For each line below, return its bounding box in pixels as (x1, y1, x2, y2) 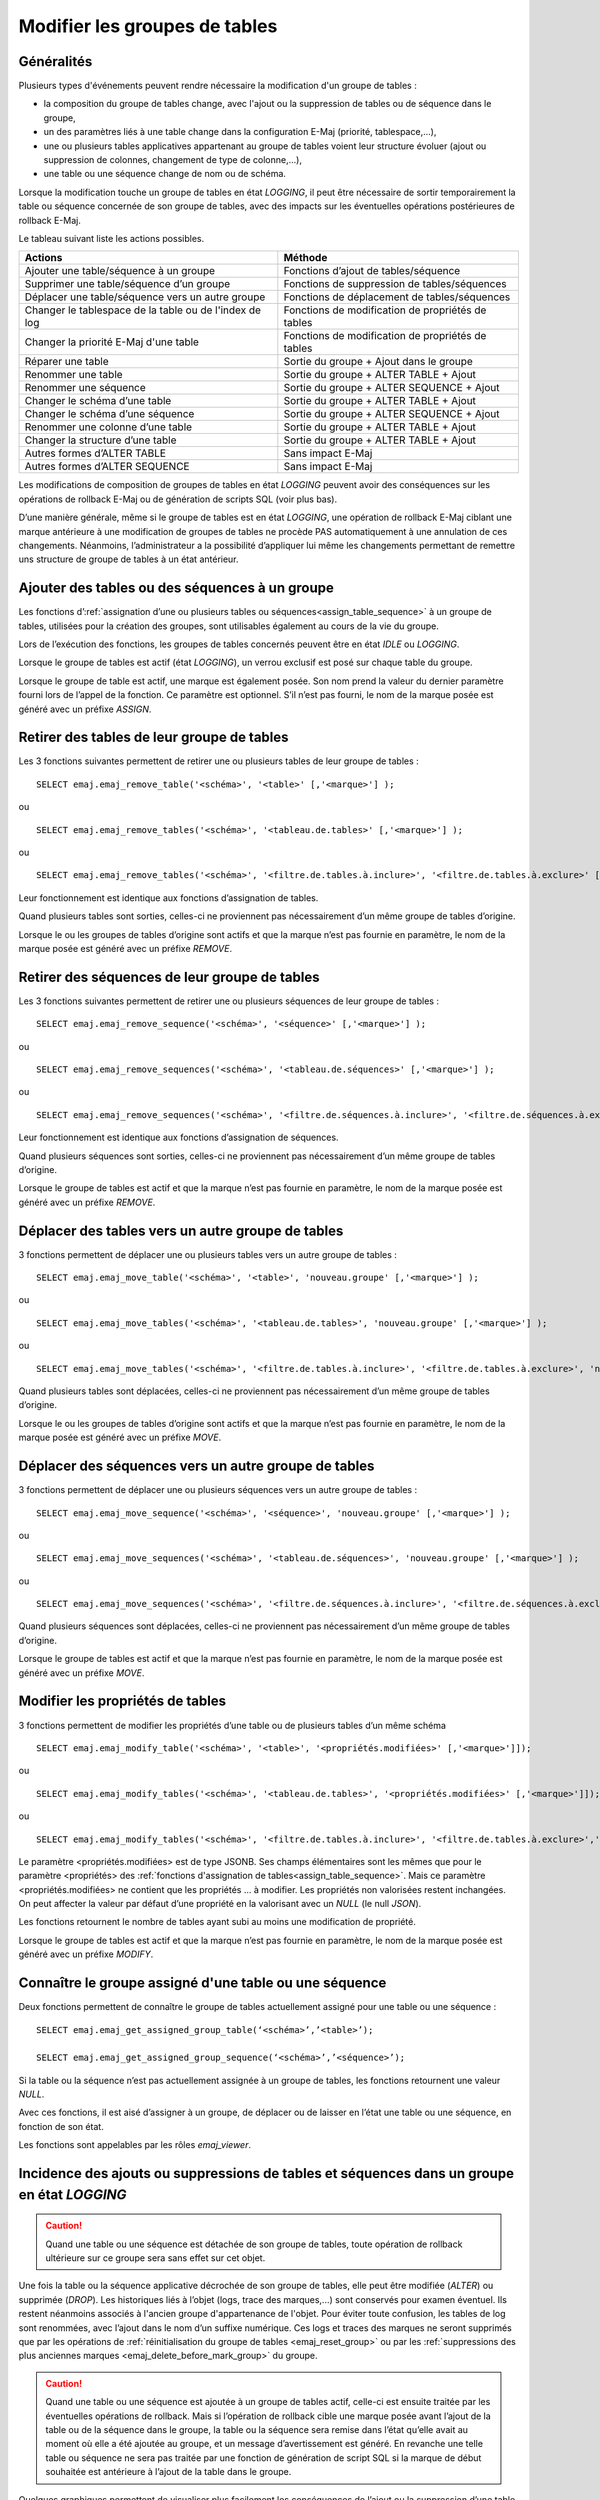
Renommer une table (24, 368, 124, 382)
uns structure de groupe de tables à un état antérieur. (18, 553, 239, 565)
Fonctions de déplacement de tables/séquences (283, 290, 511, 304)
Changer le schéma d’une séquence (24, 407, 195, 421)
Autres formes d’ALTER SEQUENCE (24, 460, 190, 474)
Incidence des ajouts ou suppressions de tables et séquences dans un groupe (18, 2165, 515, 2182)
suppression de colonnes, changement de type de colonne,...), (43, 154, 302, 166)
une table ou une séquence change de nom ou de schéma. (43, 168, 287, 180)
